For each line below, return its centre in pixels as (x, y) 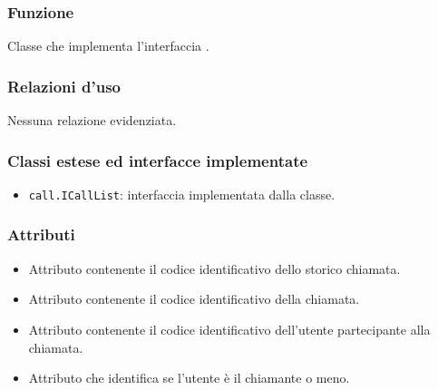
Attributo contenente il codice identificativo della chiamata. (194, 299)
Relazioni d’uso (64, 86)
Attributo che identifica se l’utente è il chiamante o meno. (189, 378)
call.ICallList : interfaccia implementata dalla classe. (182, 194)
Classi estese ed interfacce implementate (158, 160)
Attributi (41, 234)
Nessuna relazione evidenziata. (92, 120)
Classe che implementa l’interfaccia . (108, 46)
